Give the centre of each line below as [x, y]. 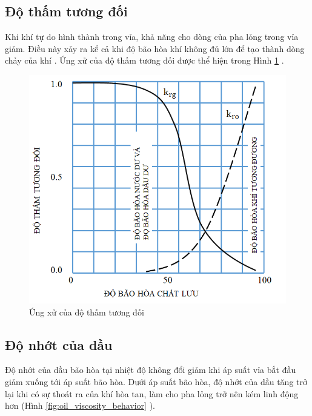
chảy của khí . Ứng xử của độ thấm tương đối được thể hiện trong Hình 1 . [144, 60]
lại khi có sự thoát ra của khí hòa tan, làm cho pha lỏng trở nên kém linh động [152, 393]
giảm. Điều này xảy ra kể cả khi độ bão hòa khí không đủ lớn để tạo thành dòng [155, 48]
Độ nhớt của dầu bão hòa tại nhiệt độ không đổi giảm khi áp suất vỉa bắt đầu [151, 370]
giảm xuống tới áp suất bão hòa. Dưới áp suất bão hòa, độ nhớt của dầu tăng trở [156, 381]
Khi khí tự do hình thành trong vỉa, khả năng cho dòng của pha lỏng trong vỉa [152, 37]
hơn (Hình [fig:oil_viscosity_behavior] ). [80, 405]
